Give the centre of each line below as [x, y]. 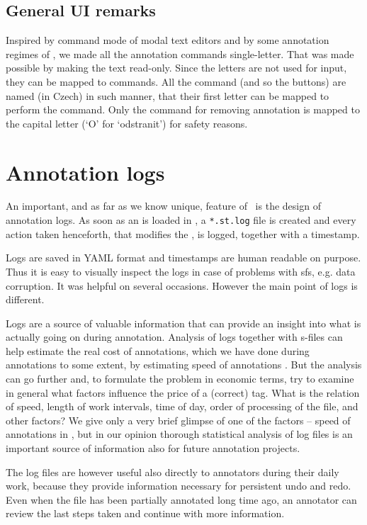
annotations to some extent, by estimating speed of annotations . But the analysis [184, 365]
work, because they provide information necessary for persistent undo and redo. [179, 486]
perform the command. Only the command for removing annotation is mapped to [183, 109]
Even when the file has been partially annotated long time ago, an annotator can [181, 499]
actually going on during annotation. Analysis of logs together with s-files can [174, 337]
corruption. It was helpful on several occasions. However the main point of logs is [182, 285]
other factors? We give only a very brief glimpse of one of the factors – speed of [178, 420]
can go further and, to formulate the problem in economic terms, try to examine [180, 379]
